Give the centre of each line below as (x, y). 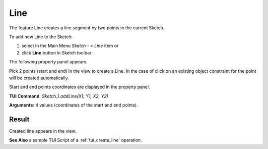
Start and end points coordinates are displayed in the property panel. (80, 87)
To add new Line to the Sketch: (41, 37)
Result (19, 119)
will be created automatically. (39, 78)
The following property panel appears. (48, 62)
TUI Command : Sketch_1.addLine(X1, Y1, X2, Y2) (59, 96)
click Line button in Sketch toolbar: (57, 52)
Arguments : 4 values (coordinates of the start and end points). (74, 105)
